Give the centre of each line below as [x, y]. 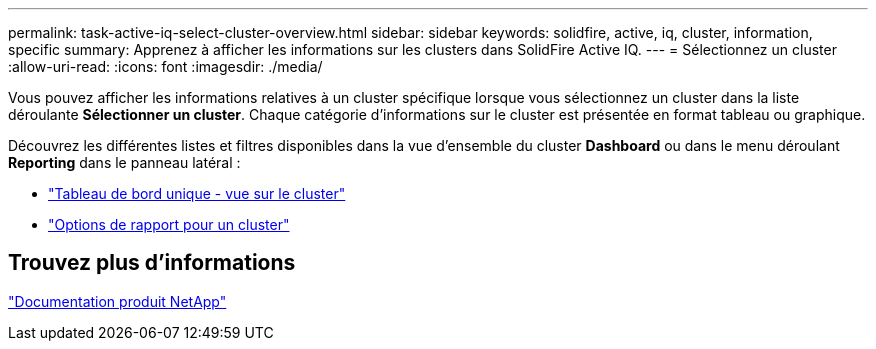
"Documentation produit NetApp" [117, 301]
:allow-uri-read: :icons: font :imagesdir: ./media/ [165, 66]
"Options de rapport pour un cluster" [169, 224]
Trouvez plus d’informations [152, 263]
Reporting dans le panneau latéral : [124, 162]
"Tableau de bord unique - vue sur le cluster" [197, 193]
